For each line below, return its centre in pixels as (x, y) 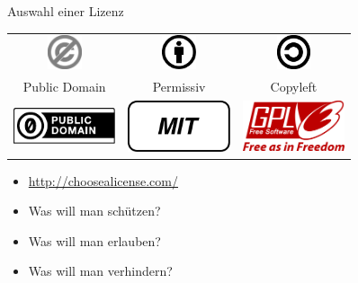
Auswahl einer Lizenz (66, 11)
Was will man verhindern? (100, 271)
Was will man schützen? (94, 211)
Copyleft (294, 86)
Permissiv (179, 86)
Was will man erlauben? (94, 240)
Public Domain (64, 86)
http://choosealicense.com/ (103, 180)
